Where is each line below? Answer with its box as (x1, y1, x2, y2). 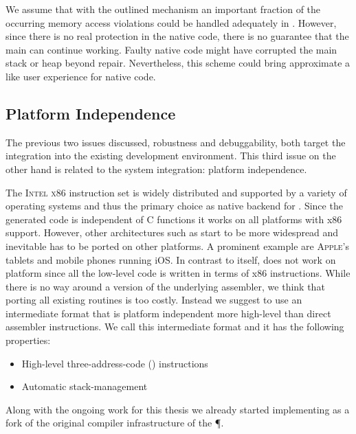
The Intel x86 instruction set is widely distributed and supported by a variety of (5, 185, 347, 199)
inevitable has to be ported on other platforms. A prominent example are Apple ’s (5, 238, 350, 253)
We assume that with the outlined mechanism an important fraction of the (5, 2, 321, 16)
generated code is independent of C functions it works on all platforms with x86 (5, 212, 342, 226)
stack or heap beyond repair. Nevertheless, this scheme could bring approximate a (5, 56, 351, 70)
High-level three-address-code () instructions (21, 356, 208, 370)
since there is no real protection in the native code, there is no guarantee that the (5, 29, 349, 43)
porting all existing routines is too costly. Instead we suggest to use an (5, 293, 302, 307)
